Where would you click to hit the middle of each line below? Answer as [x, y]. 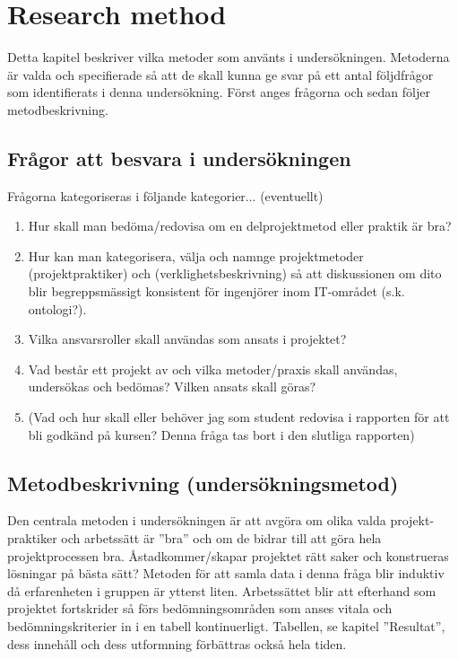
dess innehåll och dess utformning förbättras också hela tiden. [177, 643]
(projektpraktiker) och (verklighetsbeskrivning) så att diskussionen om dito [235, 273]
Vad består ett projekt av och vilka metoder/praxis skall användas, [213, 369]
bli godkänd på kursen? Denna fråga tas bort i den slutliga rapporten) [221, 434]
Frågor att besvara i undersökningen [179, 158]
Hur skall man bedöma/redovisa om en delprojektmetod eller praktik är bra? [240, 226]
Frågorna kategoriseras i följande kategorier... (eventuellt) [165, 195]
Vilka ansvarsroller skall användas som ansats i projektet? [187, 339]
